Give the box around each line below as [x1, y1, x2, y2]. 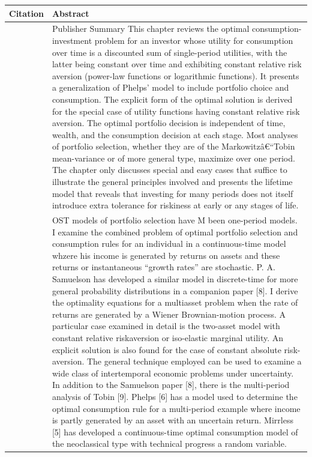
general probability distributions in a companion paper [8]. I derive [52, 284, 298, 297]
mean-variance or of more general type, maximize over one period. [52, 151, 295, 164]
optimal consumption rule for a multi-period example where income [52, 402, 301, 414]
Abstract [52, 7, 89, 19]
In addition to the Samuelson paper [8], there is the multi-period [52, 378, 290, 391]
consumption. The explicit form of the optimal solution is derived [52, 92, 293, 105]
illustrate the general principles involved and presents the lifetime [52, 175, 293, 188]
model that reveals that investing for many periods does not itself [52, 187, 293, 199]
